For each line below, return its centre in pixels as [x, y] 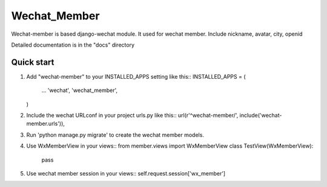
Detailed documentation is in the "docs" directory [73, 45]
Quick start [33, 62]
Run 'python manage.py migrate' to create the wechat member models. [115, 135]
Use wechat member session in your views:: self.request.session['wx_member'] [126, 173]
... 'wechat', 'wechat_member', [80, 90]
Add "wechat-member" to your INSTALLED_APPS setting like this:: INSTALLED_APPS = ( [136, 76]
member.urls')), [45, 123]
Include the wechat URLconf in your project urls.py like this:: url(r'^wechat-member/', [132, 116]
